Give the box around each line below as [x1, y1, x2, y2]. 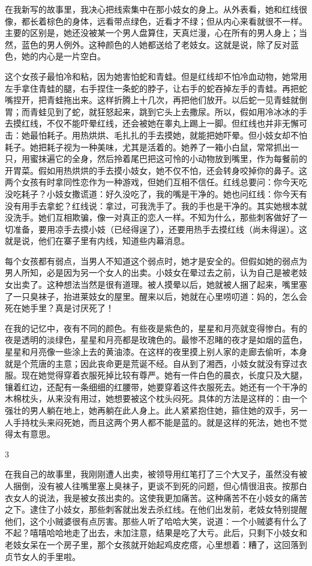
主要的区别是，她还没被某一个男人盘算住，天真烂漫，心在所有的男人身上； [5, 26, 299, 39]
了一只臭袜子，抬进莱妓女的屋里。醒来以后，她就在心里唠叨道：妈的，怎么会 [5, 290, 307, 302]
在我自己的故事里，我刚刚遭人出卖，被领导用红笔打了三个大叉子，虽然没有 [5, 468, 299, 480]
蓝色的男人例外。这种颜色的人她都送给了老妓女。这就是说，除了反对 [21, 38, 290, 50]
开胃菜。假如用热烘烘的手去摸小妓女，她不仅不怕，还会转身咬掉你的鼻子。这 [5, 164, 307, 176]
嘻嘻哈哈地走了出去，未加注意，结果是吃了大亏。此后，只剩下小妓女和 [29, 526, 307, 539]
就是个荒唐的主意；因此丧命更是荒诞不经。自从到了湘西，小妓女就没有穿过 [5, 357, 299, 369]
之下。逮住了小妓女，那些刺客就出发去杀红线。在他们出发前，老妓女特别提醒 [5, 503, 307, 516]
